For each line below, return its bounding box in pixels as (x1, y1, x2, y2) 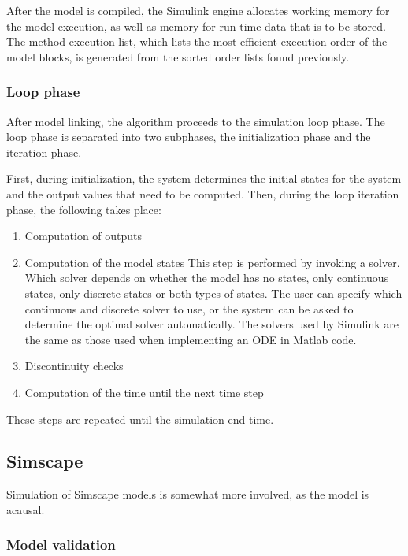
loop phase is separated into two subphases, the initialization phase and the (6, 128, 371, 145)
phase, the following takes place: (6, 201, 161, 217)
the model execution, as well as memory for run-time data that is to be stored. (6, 17, 386, 34)
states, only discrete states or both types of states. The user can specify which (24, 284, 402, 301)
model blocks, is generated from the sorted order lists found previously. (6, 48, 350, 65)
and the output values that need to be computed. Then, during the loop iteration (6, 185, 399, 202)
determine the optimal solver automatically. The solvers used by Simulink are (24, 316, 399, 332)
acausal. (6, 501, 45, 517)
